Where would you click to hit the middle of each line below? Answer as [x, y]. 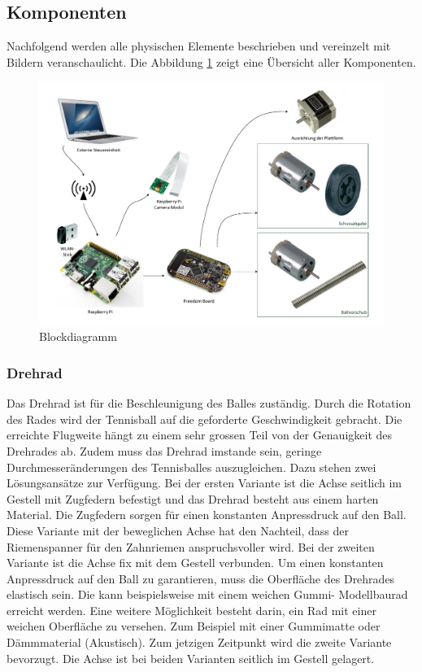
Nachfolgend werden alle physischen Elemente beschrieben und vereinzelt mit [199, 46]
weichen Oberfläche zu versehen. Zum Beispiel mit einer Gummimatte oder [194, 626]
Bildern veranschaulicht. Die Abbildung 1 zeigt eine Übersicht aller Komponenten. [211, 61]
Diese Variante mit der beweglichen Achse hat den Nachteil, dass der [178, 530]
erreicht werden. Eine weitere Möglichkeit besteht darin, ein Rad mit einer [191, 610]
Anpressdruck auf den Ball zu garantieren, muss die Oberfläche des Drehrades [201, 578]
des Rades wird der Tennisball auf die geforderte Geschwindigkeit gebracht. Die [204, 419]
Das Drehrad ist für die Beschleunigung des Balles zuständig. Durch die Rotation [209, 403]
